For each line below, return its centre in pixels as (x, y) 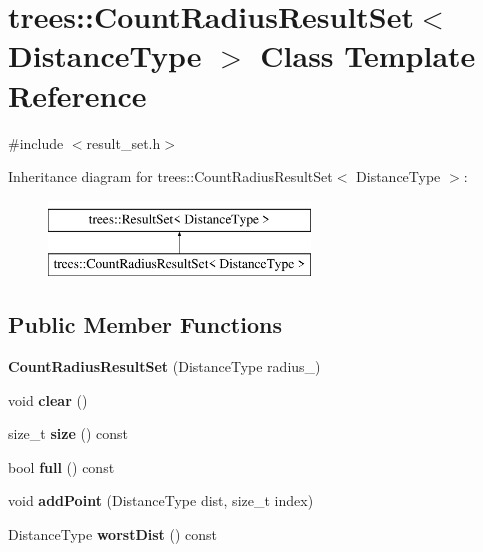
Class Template (368, 55)
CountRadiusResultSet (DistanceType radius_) (164, 366)
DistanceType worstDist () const (113, 534)
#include (36, 142)
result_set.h (123, 142)
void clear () (48, 399)
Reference (77, 94)
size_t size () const (68, 433)
